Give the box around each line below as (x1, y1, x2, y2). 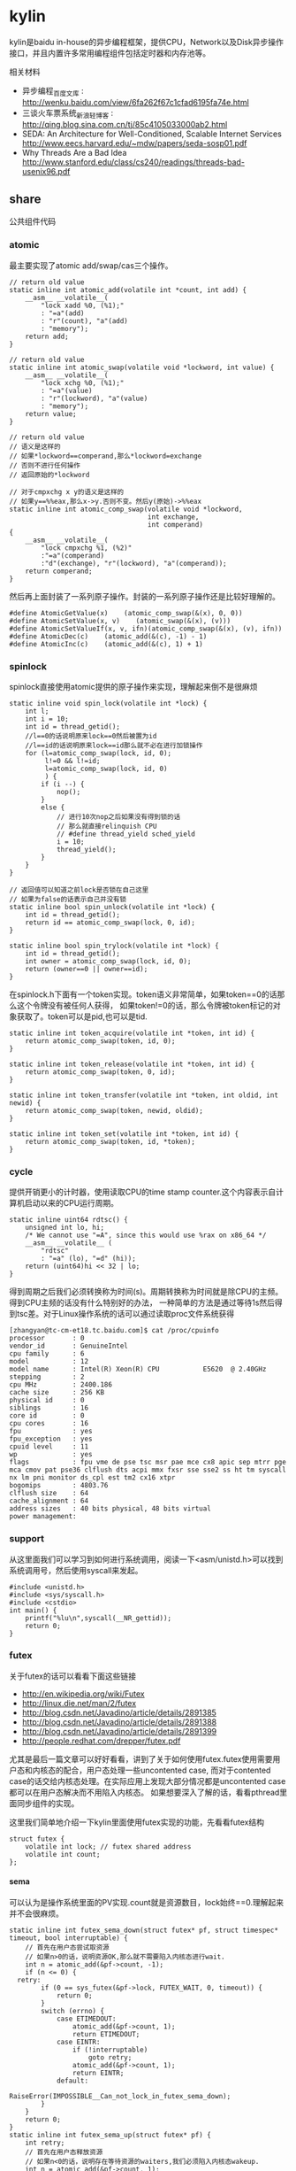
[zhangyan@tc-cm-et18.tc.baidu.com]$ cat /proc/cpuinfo (9, 1326, 219, 1335)
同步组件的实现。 (16, 1797, 80, 1808)
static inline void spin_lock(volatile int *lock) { (9, 699, 208, 707)
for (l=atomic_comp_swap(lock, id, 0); (25, 748, 172, 758)
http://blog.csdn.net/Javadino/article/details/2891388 (21, 1716, 217, 1727)
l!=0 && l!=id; (44, 756, 101, 765)
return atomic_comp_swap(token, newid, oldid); (25, 1106, 203, 1115)
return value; (25, 409, 77, 418)
